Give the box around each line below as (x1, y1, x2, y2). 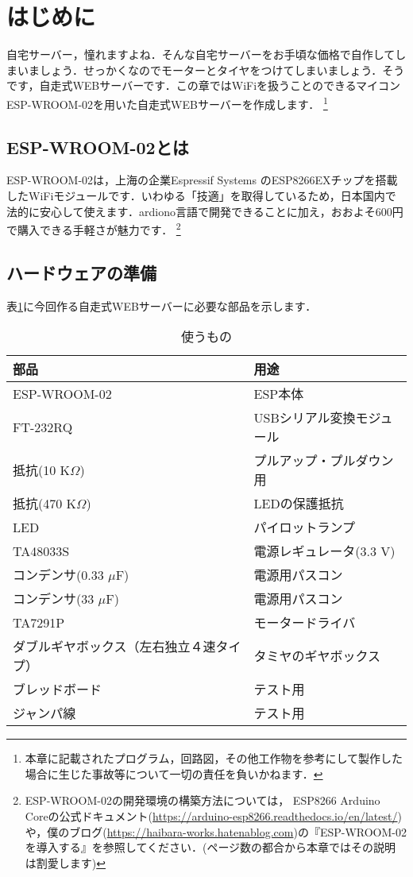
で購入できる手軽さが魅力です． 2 (6, 219, 181, 238)
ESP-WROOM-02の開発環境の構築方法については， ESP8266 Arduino (25, 792, 380, 809)
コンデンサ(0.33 (13, 566, 104, 585)
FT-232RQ (13, 417, 73, 436)
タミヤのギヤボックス (253, 647, 381, 666)
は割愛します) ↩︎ (25, 854, 106, 871)
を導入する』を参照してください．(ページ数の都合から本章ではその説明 (25, 839, 396, 856)
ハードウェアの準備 (6, 260, 156, 284)
